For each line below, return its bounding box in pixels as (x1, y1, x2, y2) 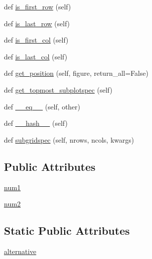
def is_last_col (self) (4, 51, 68, 61)
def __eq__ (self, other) (4, 101, 80, 111)
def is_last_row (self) (4, 18, 70, 28)
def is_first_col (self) (4, 35, 69, 45)
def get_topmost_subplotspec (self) (4, 84, 113, 95)
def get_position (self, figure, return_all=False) (4, 68, 149, 78)
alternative (4, 246, 37, 256)
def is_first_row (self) (4, 1, 71, 11)
